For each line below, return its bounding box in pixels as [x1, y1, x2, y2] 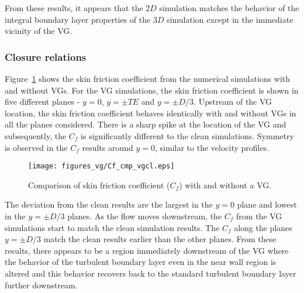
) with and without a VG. [179, 178, 272, 191]
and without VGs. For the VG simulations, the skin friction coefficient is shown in [5, 84, 299, 96]
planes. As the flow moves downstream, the [67, 210, 222, 222]
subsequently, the [5, 129, 67, 142]
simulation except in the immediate [167, 13, 293, 25]
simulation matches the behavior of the [159, 2, 299, 13]
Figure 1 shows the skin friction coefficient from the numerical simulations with [5, 73, 291, 84]
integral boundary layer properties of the [5, 13, 151, 25]
